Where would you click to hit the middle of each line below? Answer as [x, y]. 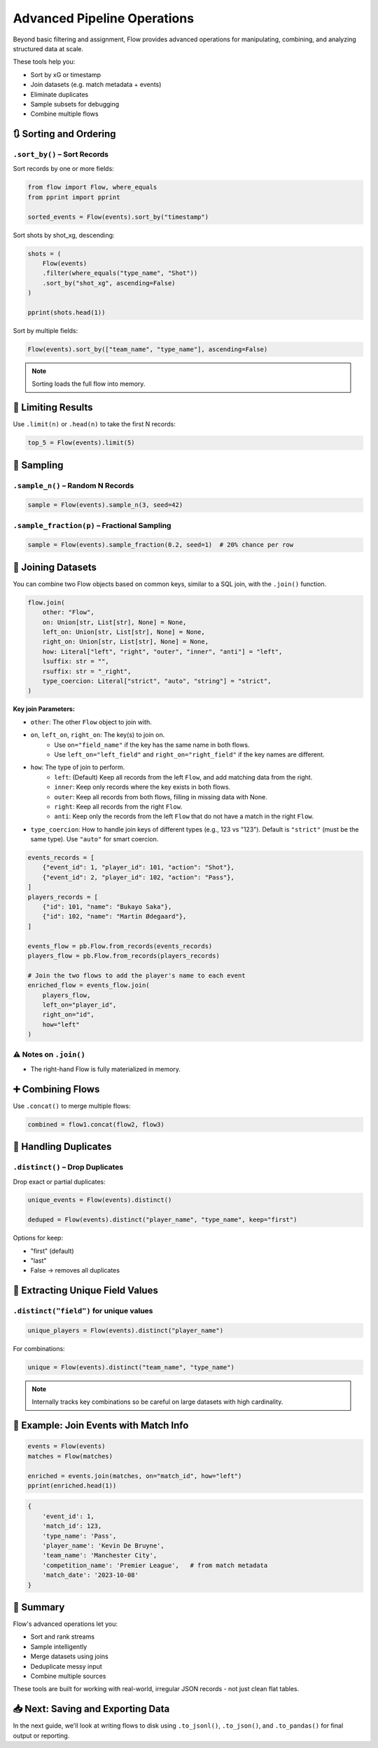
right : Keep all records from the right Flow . [118, 806]
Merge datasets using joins [69, 1656]
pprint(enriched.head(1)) [72, 1485]
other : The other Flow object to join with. [91, 721]
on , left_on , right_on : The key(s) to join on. [98, 735]
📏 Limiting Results [53, 408]
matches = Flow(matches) [70, 1456]
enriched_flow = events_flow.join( [89, 985]
